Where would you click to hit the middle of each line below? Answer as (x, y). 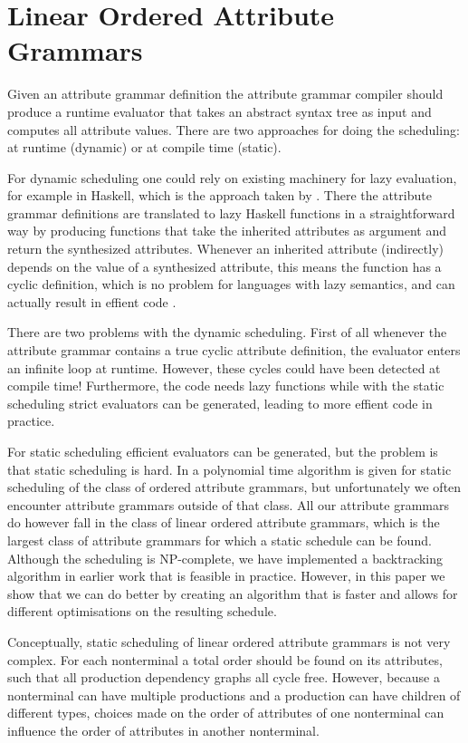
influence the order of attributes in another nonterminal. (163, 730)
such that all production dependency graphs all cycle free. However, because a (224, 677)
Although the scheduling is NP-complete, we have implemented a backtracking (225, 558)
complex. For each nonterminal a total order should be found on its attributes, (225, 659)
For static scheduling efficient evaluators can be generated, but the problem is (223, 451)
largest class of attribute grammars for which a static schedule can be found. (220, 540)
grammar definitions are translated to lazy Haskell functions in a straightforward (231, 212)
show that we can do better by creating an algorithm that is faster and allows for (233, 593)
